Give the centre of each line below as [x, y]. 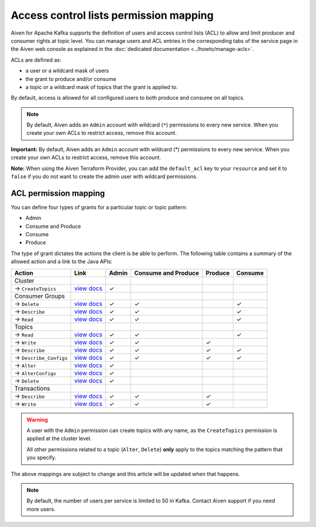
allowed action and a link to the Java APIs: [61, 261]
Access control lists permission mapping [112, 15]
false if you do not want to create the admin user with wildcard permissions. [104, 176]
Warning [37, 420]
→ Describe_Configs [41, 358]
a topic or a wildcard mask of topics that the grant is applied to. [102, 87]
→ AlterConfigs [35, 373]
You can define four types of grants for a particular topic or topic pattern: [99, 207]
